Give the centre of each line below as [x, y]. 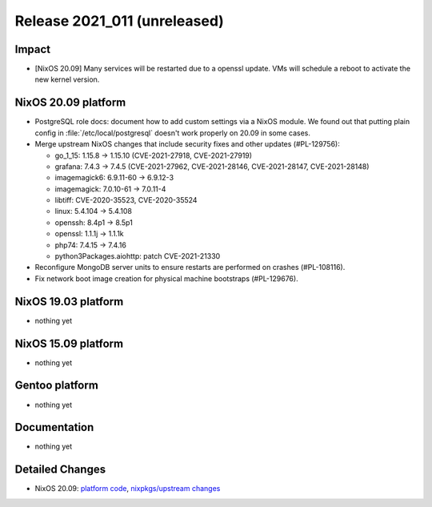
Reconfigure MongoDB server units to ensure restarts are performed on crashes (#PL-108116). [190, 268]
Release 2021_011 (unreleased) [119, 21]
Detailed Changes [60, 470]
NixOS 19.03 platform [69, 302]
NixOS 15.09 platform [69, 343]
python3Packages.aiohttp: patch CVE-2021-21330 [138, 256]
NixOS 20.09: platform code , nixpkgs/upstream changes [128, 489]
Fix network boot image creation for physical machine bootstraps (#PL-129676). [167, 278]
